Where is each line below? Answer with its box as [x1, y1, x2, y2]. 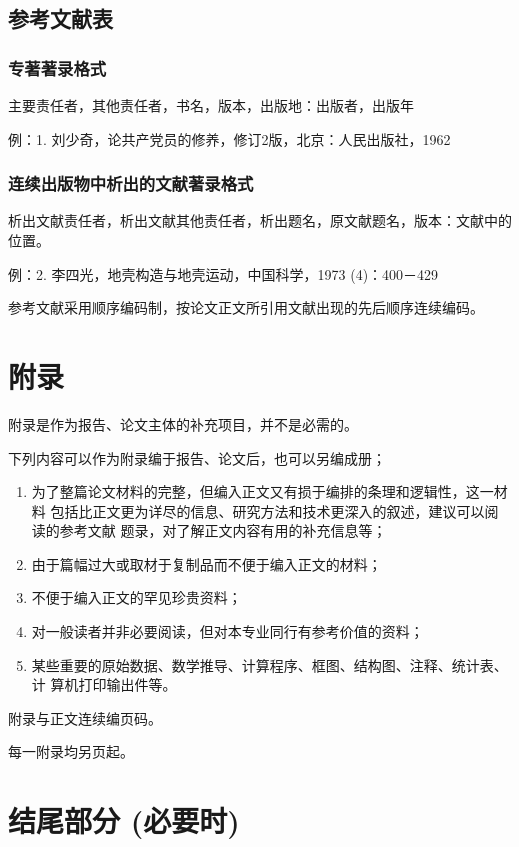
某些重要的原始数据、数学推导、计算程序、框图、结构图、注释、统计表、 [31, 654, 508, 675]
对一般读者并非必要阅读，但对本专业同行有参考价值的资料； [31, 621, 424, 642]
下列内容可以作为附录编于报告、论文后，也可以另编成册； [8, 447, 386, 468]
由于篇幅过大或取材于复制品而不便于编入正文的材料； [31, 553, 382, 574]
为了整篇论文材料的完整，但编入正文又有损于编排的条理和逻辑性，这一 [31, 481, 494, 502]
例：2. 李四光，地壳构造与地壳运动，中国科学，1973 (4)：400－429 [8, 263, 439, 284]
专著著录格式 [8, 55, 107, 80]
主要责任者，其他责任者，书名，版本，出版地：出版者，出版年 [8, 95, 414, 115]
